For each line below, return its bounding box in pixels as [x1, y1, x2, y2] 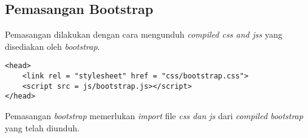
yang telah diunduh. [5, 121, 80, 134]
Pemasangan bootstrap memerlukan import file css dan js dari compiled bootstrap [5, 109, 303, 122]
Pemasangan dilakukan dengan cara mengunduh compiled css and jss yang [5, 28, 282, 41]
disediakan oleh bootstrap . [5, 40, 100, 52]
